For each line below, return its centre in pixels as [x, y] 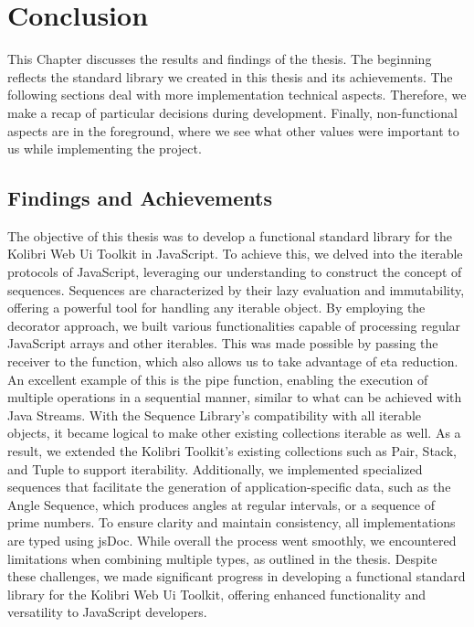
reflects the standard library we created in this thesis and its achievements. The [230, 76]
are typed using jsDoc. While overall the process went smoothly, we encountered [232, 540]
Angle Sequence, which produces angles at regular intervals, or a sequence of [221, 504]
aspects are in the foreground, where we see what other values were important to [233, 130]
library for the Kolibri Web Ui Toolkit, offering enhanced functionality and [217, 594]
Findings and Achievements [140, 198]
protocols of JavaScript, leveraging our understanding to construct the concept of [235, 272]
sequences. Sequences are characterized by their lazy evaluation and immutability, [236, 289]
